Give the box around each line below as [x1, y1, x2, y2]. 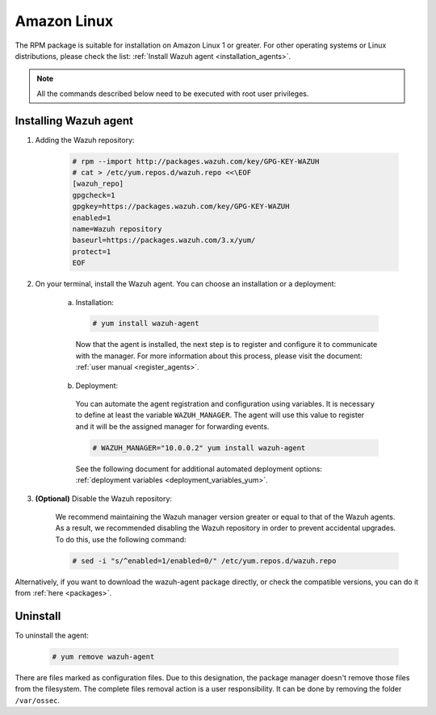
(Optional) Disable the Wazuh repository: [35, 493, 173, 504]
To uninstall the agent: [15, 630, 89, 640]
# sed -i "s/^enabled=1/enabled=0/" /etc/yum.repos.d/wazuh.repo [72, 556, 337, 565]
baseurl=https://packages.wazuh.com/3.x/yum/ [72, 236, 256, 245]
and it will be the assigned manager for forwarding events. [75, 421, 270, 431]
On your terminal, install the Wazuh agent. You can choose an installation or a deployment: [35, 279, 337, 289]
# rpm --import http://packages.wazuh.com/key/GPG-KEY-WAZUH [72, 157, 320, 165]
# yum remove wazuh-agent [52, 652, 155, 661]
